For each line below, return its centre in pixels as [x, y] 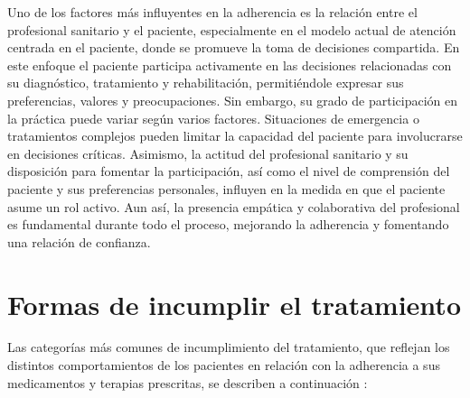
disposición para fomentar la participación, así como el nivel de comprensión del [229, 171]
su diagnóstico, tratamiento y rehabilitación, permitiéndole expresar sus [206, 83]
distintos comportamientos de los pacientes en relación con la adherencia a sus [224, 365]
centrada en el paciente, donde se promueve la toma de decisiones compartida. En [234, 47]
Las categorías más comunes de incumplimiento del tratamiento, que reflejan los [229, 347]
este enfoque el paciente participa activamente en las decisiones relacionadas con [230, 65]
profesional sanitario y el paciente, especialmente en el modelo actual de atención [232, 29]
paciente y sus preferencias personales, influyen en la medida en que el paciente [226, 188]
